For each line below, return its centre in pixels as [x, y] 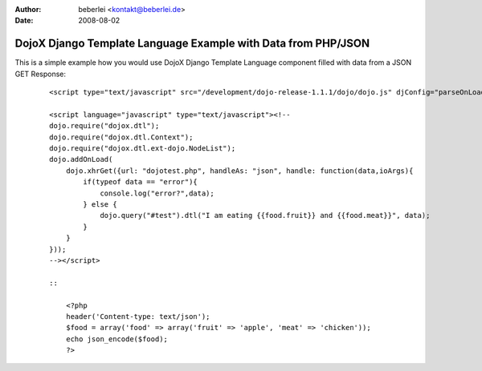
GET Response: [41, 74]
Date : [24, 21]
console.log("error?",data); [157, 193]
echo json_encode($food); [117, 339]
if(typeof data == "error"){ [141, 182]
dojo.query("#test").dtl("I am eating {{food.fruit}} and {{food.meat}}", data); [265, 216]
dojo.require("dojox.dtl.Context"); [121, 137]
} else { [100, 204]
